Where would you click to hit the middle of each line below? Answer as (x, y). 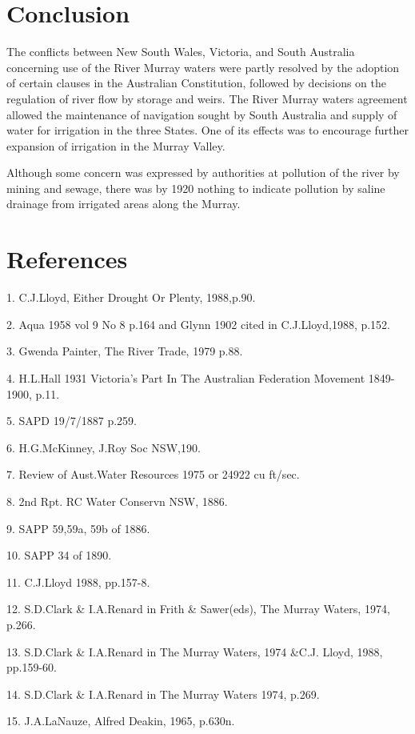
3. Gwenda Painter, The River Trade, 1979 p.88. (125, 351)
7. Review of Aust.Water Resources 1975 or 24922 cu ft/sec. (153, 474)
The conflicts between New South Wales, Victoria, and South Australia (181, 52)
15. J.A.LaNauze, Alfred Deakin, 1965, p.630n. (121, 721)
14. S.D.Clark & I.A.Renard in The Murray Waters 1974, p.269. (163, 694)
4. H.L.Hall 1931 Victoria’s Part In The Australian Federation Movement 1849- (201, 377)
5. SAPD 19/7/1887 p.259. (72, 421)
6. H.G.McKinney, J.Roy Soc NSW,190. (104, 447)
